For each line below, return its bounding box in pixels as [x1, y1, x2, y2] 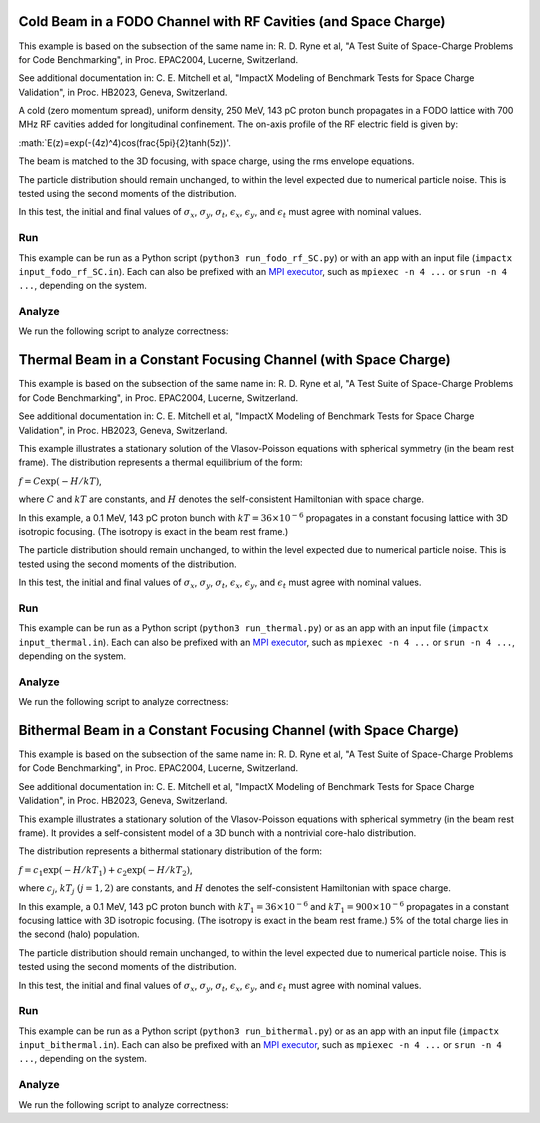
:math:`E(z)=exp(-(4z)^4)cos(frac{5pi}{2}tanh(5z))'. [18, 136, 232, 149]
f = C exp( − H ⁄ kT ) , [18, 475, 102, 487]
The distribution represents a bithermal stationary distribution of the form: [18, 845, 323, 857]
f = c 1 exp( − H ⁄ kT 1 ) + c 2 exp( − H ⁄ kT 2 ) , [18, 863, 194, 878]
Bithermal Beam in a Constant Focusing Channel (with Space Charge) [18, 721, 460, 739]
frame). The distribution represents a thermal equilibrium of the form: [18, 456, 304, 469]
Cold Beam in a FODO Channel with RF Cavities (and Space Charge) [18, 13, 446, 30]
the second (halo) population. [18, 928, 140, 940]
